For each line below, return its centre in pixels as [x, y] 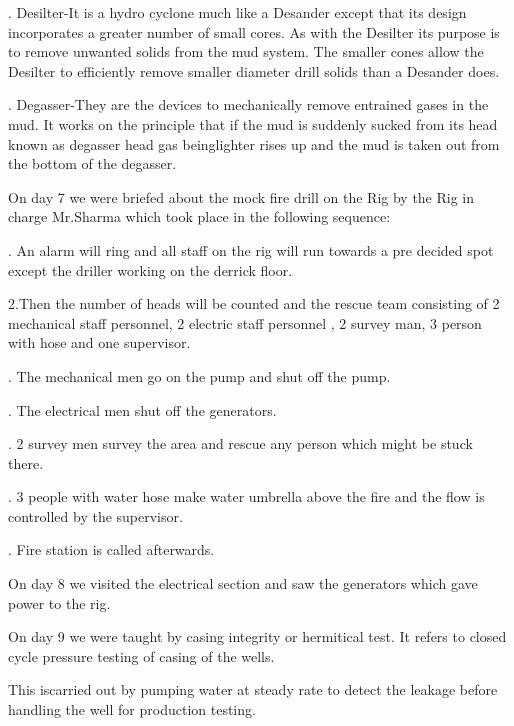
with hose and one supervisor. [99, 342]
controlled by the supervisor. [95, 515]
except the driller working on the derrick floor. [150, 269]
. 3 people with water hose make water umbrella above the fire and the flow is [246, 496]
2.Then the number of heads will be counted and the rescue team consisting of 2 [254, 303]
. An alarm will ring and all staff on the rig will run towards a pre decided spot [251, 249]
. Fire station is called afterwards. [111, 549]
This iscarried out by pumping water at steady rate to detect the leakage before [253, 689]
